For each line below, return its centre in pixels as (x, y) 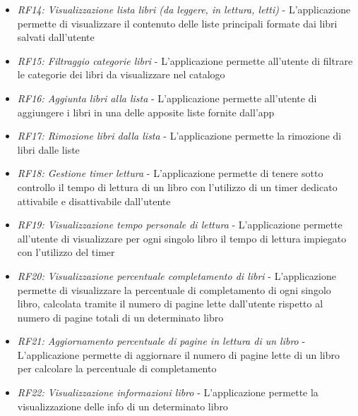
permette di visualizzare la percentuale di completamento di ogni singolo (174, 289)
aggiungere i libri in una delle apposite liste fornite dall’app (146, 112)
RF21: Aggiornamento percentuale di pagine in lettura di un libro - (161, 341)
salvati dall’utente (56, 37)
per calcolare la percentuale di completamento (117, 368)
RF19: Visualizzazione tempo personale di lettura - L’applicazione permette (180, 225)
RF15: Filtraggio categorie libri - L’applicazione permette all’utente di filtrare (185, 60)
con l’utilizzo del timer (66, 252)
